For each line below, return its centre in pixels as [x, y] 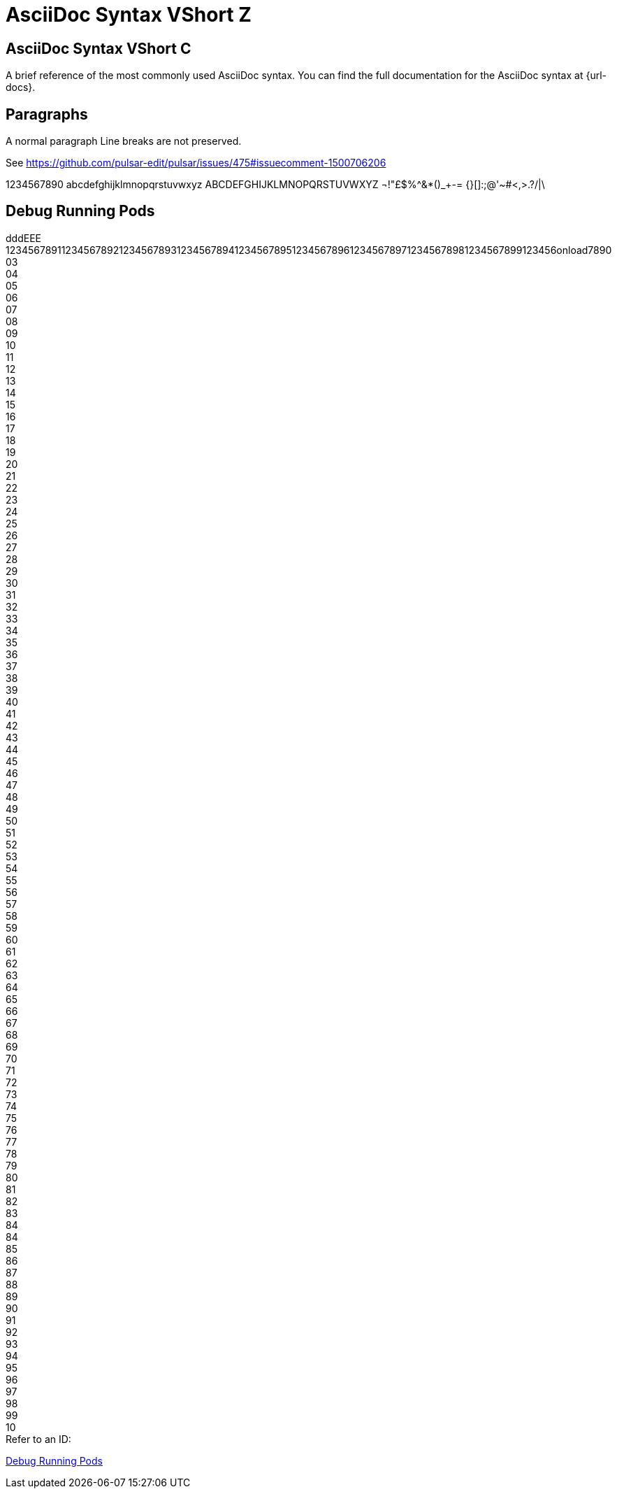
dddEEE [23, 238]
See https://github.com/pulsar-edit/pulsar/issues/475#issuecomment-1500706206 [196, 163]
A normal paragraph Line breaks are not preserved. [124, 141]
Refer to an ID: [38, 1439]
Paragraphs [47, 114]
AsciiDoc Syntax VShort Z [129, 15]
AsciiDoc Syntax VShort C [99, 48]
